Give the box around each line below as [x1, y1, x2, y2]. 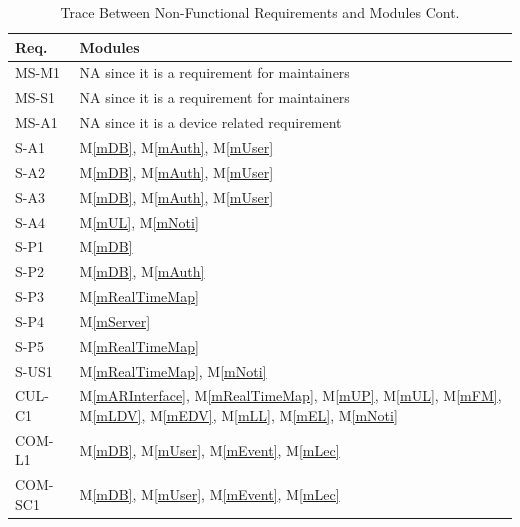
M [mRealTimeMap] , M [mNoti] [79, 360, 267, 381]
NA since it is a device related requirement [79, 112, 342, 133]
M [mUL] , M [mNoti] [79, 211, 199, 232]
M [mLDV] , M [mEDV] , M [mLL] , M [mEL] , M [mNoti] [79, 405, 398, 425]
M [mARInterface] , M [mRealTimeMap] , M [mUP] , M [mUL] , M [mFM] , [79, 385, 502, 406]
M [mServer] [79, 310, 151, 331]
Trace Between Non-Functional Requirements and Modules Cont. [60, 2, 460, 22]
